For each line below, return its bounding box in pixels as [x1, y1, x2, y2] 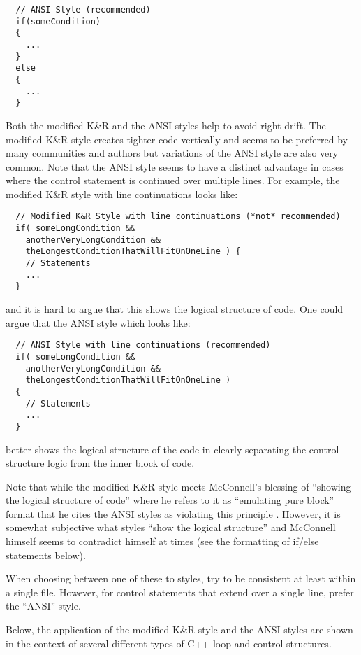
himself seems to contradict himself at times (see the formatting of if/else [6, 534, 319, 549]
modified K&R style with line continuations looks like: [6, 186, 238, 201]
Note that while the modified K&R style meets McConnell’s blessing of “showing [6, 479, 351, 493]
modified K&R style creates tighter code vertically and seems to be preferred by [6, 132, 348, 146]
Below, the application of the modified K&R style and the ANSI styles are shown [6, 622, 353, 637]
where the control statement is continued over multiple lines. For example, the [6, 173, 340, 188]
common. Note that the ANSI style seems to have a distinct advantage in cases [6, 159, 344, 174]
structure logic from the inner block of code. [6, 456, 195, 470]
